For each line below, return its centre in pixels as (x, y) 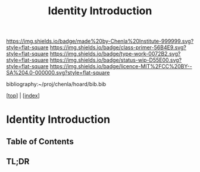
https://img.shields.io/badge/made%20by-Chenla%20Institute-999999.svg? (100, 41)
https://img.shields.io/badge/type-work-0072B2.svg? (115, 54)
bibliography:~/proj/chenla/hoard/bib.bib (56, 84)
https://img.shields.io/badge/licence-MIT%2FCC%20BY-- (121, 66)
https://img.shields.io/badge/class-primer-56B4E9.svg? (118, 47)
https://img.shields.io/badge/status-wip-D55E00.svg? (116, 60)
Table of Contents (40, 141)
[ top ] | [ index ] (23, 95)
